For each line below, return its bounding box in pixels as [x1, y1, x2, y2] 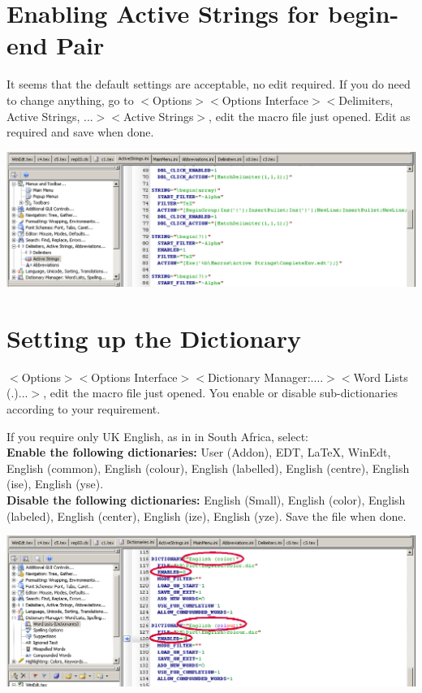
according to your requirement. [6, 400, 161, 417]
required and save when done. [6, 123, 154, 141]
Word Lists [353, 368, 408, 385]
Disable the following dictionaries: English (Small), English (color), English [6, 491, 406, 508]
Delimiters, [338, 91, 394, 108]
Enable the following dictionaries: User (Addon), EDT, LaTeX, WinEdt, [6, 444, 391, 461]
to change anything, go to [6, 91, 134, 108]
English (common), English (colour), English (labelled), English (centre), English [6, 459, 410, 476]
